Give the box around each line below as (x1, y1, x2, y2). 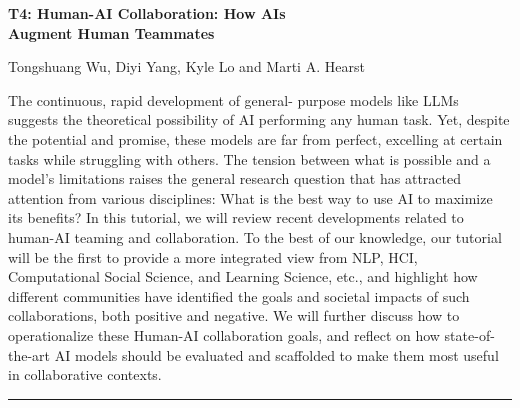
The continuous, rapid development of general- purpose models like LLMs (8, 89, 459, 110)
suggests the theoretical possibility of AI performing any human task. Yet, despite (8, 109, 510, 130)
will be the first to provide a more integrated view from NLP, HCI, (8, 246, 418, 267)
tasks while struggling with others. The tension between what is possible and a (8, 148, 491, 169)
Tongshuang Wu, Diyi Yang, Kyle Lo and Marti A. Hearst (8, 56, 365, 77)
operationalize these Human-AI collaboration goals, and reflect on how (8, 324, 440, 345)
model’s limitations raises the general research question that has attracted (8, 168, 461, 189)
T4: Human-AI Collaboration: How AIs (8, 3, 286, 23)
